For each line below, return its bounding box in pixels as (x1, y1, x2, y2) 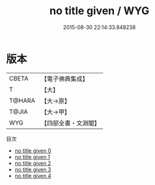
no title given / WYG (49, 4, 150, 18)
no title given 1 (14, 153, 50, 160)
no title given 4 (14, 172, 51, 179)
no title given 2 (14, 160, 51, 167)
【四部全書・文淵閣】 (41, 119, 101, 127)
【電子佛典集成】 (41, 74, 89, 83)
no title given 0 (14, 147, 51, 154)
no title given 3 (14, 165, 51, 173)
